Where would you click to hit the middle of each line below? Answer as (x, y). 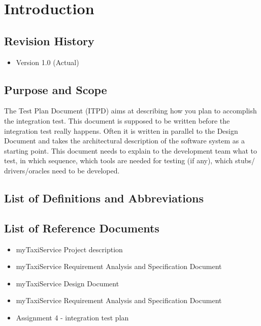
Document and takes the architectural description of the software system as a (125, 141)
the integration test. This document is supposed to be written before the (117, 120)
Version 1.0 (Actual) (47, 62)
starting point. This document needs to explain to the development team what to (131, 150)
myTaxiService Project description (69, 249)
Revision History (49, 40)
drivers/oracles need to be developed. (62, 170)
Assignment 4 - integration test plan (72, 317)
